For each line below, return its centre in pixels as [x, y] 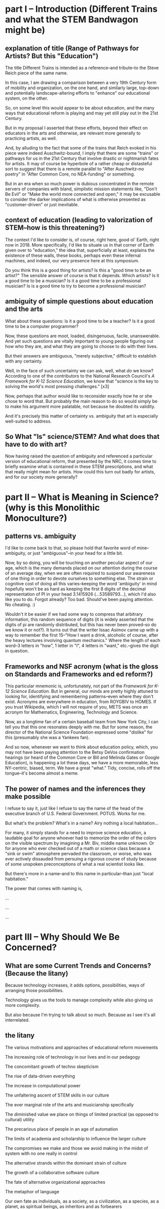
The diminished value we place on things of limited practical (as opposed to [82, 1114]
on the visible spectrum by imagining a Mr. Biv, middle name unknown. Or [80, 843]
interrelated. [17, 1020]
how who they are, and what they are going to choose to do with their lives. [82, 346]
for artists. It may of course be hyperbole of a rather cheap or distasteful [79, 163]
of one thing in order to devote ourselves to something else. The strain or [79, 578]
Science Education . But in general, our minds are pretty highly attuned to [84, 691]
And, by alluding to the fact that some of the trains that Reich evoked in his [81, 148]
